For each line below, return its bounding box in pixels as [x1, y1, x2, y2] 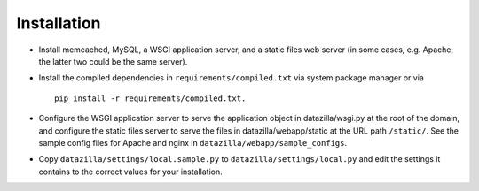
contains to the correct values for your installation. [38, 166, 224, 177]
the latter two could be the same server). [38, 56, 188, 66]
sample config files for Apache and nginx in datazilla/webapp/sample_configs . [38, 137, 348, 148]
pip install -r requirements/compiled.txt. [54, 93, 247, 103]
